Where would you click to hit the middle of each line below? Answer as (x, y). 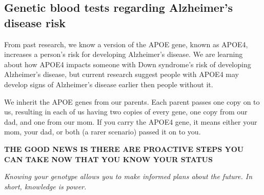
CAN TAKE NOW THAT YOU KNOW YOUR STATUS (108, 159)
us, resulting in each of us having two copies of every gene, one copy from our (126, 112)
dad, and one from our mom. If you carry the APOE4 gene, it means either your (131, 121)
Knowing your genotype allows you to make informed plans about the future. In (128, 176)
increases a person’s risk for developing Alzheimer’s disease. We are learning (124, 54)
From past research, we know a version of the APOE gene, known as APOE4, (126, 44)
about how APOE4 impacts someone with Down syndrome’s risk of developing (128, 64)
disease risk (35, 22)
